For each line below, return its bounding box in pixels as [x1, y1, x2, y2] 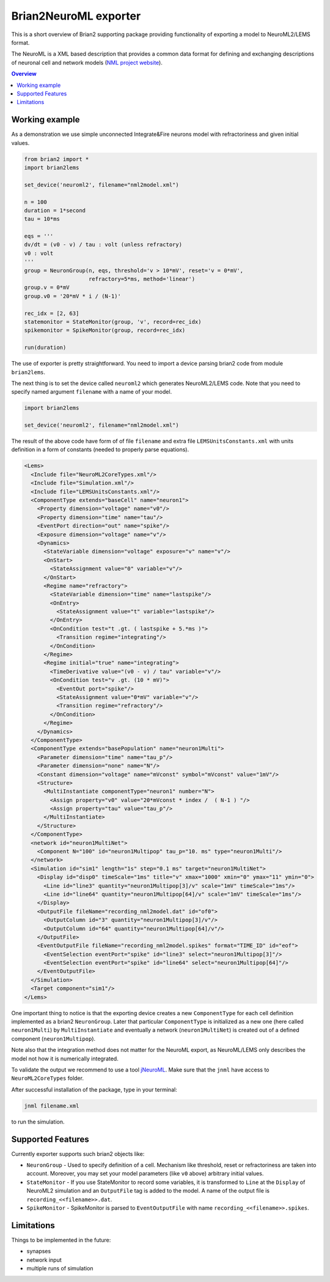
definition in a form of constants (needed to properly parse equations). [11, 446, 189, 453]
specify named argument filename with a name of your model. [11, 388, 172, 395]
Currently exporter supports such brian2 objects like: [11, 1150, 145, 1157]
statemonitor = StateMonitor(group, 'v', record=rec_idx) [24, 318, 202, 325]
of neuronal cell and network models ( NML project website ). [11, 59, 163, 66]
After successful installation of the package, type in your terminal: [11, 1085, 177, 1093]
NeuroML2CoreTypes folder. [11, 1074, 84, 1082]
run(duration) [24, 344, 67, 351]
